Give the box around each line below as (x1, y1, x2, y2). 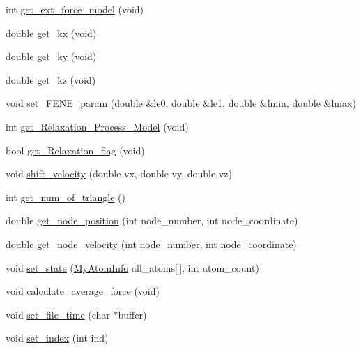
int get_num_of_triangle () (6, 189, 125, 204)
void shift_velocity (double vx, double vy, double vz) (6, 166, 232, 181)
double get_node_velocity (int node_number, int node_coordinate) (6, 236, 297, 251)
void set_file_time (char (6, 307, 110, 321)
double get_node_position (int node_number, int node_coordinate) (6, 213, 298, 228)
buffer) (118, 307, 147, 321)
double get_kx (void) (6, 25, 97, 40)
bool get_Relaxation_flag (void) (6, 143, 145, 157)
